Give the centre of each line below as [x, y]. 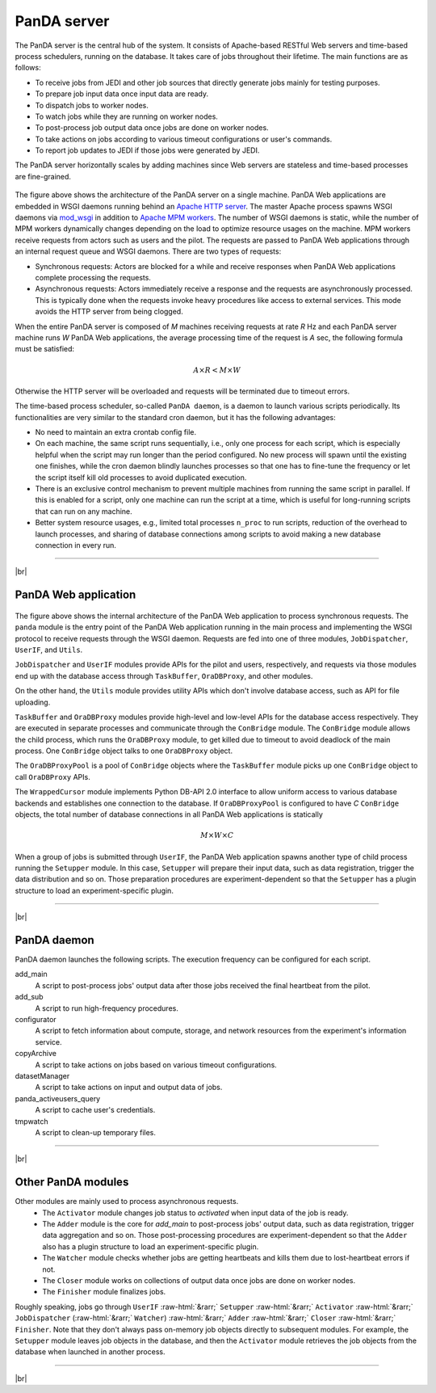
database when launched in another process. [90, 1352]
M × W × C [217, 835]
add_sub [29, 997]
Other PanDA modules [72, 1183]
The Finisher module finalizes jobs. [104, 1292]
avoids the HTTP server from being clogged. [109, 312]
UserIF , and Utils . [49, 650]
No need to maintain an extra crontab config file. [116, 432]
